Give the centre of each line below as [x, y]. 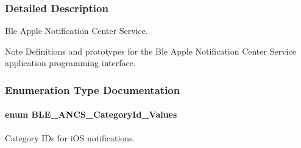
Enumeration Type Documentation [93, 89]
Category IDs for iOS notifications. [70, 137]
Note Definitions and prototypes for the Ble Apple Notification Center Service [150, 51]
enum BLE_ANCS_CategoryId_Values [91, 114]
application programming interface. [70, 63]
